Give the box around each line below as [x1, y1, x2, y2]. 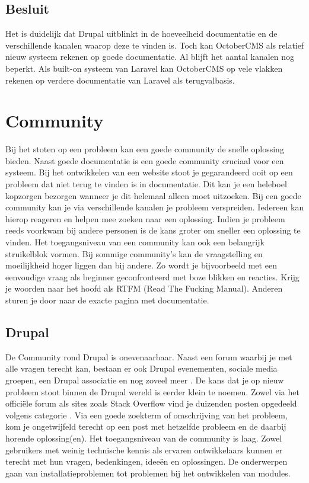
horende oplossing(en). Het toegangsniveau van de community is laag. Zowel [5, 431, 282, 444]
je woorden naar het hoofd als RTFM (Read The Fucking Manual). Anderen [5, 282, 283, 295]
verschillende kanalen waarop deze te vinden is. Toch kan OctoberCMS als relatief [5, 39, 304, 51]
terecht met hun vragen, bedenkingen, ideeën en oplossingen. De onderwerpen [5, 455, 288, 468]
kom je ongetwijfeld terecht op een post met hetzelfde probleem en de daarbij [5, 420, 286, 433]
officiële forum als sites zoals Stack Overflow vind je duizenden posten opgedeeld [5, 397, 297, 410]
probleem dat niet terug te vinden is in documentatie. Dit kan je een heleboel [5, 178, 287, 190]
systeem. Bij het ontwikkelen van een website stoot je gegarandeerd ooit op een [5, 166, 293, 178]
